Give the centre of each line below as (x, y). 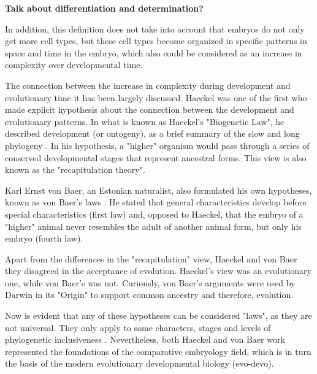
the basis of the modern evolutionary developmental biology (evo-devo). (139, 363)
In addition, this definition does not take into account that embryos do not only (155, 29)
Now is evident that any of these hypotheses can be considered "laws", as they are (158, 315)
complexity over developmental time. (74, 65)
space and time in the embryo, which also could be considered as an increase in (154, 52)
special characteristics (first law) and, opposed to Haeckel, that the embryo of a (154, 214)
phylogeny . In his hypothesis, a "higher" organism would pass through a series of (157, 145)
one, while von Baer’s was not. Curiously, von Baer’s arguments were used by (150, 282)
